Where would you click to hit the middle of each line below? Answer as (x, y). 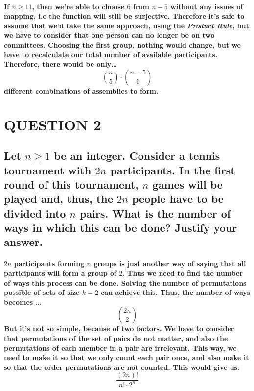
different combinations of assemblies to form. (81, 90)
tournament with (48, 170)
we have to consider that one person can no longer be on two (109, 35)
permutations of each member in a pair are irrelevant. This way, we (120, 348)
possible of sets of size (42, 292)
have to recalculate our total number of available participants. (111, 54)
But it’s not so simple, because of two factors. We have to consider (119, 329)
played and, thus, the (58, 199)
